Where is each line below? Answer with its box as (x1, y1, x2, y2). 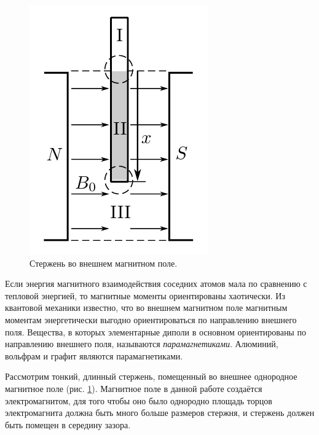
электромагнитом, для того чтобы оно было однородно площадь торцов (5, 394, 272, 407)
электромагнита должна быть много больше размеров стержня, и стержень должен (5, 406, 315, 419)
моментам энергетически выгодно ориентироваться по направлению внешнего (5, 313, 297, 326)
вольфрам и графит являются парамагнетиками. (5, 349, 183, 362)
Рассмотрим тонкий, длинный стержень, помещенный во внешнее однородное (5, 370, 297, 383)
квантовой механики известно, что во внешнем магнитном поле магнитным (5, 301, 288, 314)
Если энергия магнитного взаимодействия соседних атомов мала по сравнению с (5, 277, 307, 290)
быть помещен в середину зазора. (5, 418, 131, 431)
